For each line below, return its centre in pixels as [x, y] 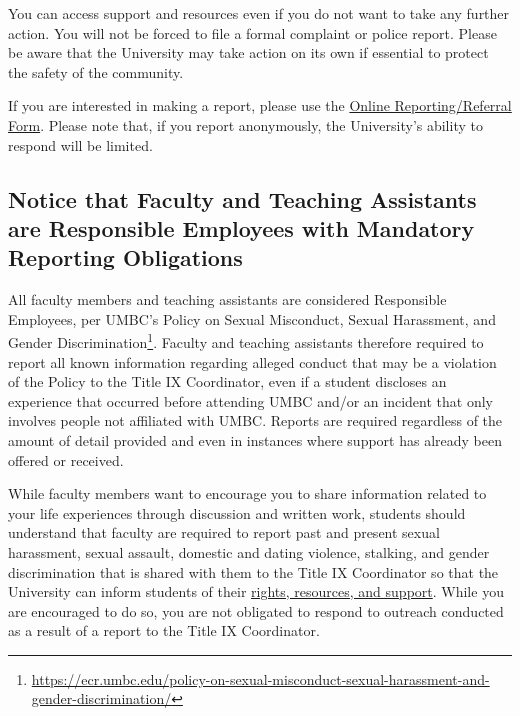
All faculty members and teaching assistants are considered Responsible [227, 299]
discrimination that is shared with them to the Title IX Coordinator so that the [253, 571]
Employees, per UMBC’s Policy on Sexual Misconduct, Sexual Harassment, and [252, 318]
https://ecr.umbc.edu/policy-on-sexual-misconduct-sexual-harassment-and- [260, 678]
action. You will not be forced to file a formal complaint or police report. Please [252, 32]
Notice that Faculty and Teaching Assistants [242, 198]
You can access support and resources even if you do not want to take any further [259, 13]
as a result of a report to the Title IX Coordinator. [164, 630]
